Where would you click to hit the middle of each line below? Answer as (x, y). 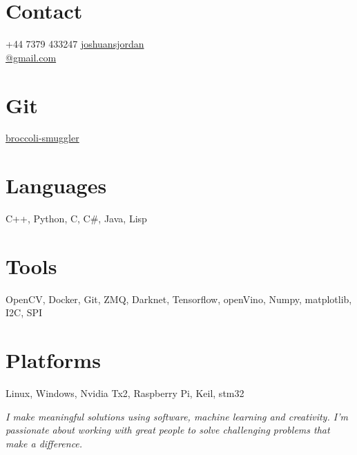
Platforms (53, 360)
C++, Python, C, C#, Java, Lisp (76, 219)
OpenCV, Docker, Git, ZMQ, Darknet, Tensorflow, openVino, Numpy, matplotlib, (179, 299)
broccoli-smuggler (42, 138)
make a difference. (44, 443)
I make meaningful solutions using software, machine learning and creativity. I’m (177, 416)
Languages (56, 185)
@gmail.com (31, 57)
